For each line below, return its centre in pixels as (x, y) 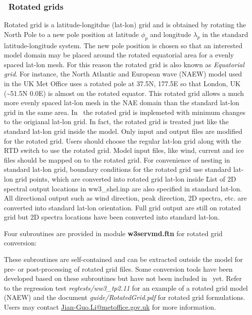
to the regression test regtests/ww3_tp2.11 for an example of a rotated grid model (126, 287)
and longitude (171, 34)
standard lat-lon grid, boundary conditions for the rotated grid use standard (117, 169)
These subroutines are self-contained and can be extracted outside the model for (124, 259)
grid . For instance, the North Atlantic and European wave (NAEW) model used (123, 74)
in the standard (225, 34)
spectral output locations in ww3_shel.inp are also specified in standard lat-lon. (123, 188)
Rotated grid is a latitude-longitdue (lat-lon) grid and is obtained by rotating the (125, 25)
